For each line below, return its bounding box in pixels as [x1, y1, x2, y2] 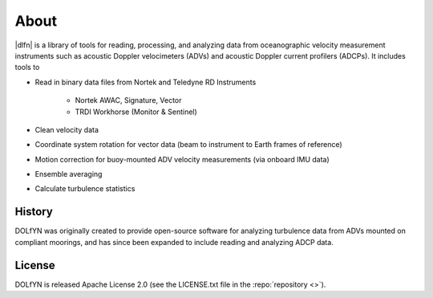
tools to [14, 63, 40, 72]
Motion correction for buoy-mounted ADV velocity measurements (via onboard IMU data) [34, 154, 330, 164]
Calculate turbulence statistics [34, 184, 136, 194]
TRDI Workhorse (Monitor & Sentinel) [75, 107, 198, 116]
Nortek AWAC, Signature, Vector [75, 96, 182, 105]
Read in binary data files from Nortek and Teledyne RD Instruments [34, 77, 257, 87]
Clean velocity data [34, 125, 99, 134]
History [14, 205, 54, 218]
